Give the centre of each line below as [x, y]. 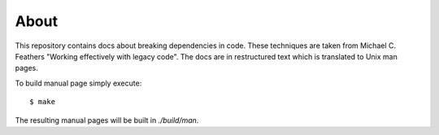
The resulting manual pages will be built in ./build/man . [107, 120]
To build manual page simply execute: [78, 83]
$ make [43, 102]
